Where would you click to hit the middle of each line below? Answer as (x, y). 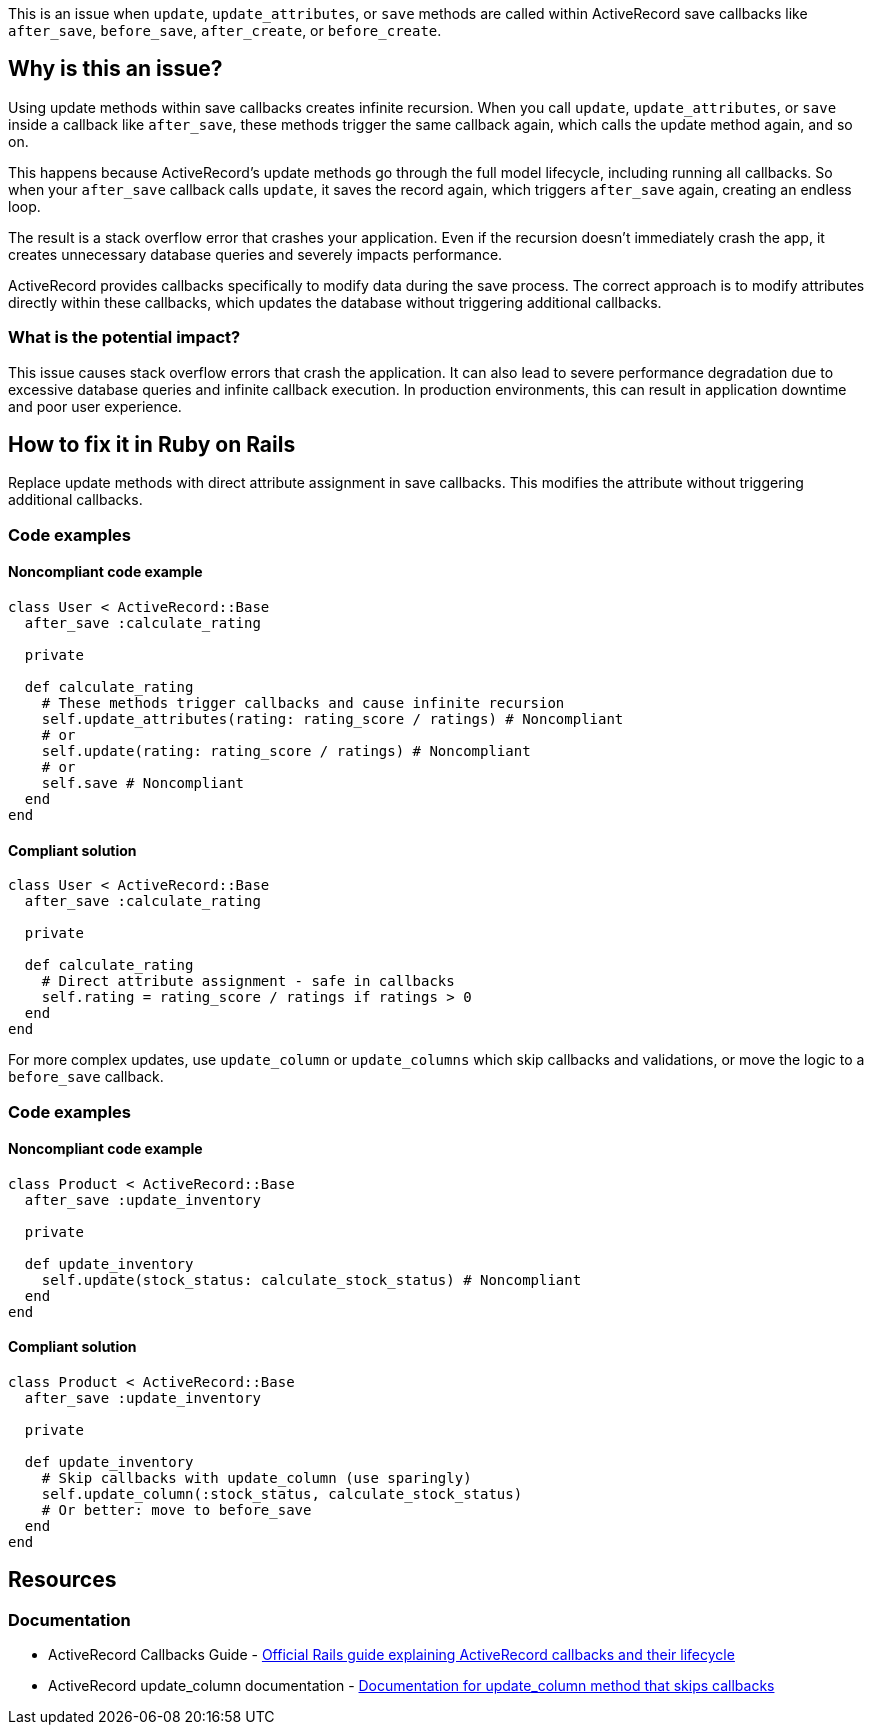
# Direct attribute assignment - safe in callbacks (248, 981)
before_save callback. (86, 1077)
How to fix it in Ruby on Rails (152, 445)
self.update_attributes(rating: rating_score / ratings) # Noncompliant (332, 719)
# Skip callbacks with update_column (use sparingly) (256, 1478)
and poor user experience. (95, 406)
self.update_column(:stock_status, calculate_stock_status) (282, 1494)
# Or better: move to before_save (176, 1510)
